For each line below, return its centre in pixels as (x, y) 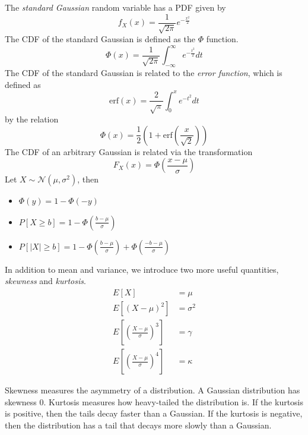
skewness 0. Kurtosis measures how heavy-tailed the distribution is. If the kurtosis (154, 401)
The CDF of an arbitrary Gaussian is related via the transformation (129, 151)
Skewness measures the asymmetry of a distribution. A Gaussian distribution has (153, 390)
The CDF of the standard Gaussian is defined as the (100, 39)
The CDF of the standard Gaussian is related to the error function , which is (144, 72)
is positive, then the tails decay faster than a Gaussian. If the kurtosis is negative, (154, 413)
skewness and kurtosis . (45, 281)
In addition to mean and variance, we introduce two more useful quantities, (142, 269)
